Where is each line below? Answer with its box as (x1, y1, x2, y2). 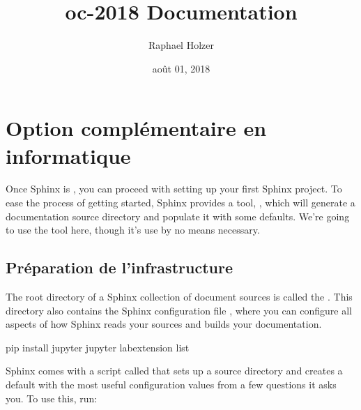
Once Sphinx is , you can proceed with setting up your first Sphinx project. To (6, 181, 342, 196)
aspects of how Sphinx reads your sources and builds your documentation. (6, 317, 322, 331)
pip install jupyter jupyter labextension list (6, 340, 190, 354)
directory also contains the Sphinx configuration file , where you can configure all (6, 303, 352, 317)
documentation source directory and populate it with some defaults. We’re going (6, 208, 350, 223)
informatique (6, 141, 131, 169)
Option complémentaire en (6, 114, 267, 142)
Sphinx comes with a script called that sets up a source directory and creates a (6, 363, 343, 378)
